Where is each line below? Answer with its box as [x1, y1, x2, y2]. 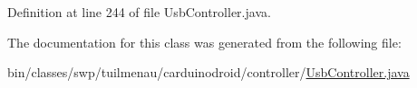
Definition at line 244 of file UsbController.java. [7, 3, 271, 21]
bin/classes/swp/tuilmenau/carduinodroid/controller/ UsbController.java [7, 63, 410, 82]
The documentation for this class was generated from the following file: [7, 32, 402, 51]
